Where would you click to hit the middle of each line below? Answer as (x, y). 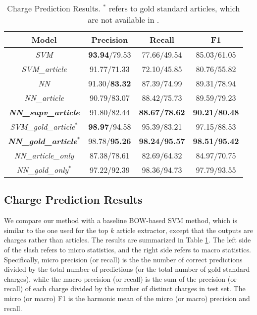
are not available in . (124, 20)
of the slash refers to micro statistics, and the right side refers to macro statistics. (128, 249)
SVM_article (44, 69)
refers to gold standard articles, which (174, 8)
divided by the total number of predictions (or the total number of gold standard (127, 269)
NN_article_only (44, 155)
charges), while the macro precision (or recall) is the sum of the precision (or (120, 278)
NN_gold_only (43, 170)
